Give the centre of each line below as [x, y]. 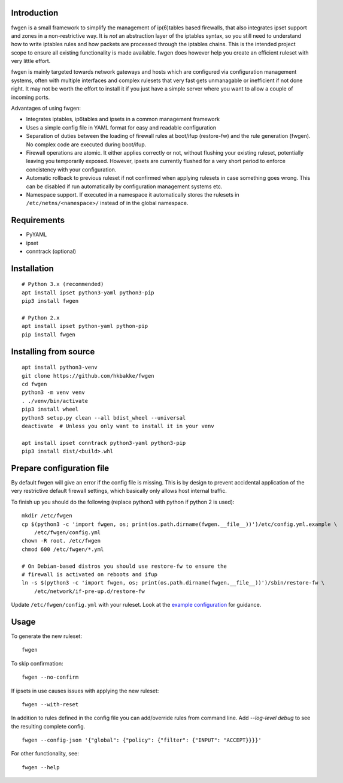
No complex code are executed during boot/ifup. [86, 144]
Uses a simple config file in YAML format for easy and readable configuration [121, 127]
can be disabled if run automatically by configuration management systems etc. [124, 186]
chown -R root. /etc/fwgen [61, 541]
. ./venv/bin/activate [55, 401]
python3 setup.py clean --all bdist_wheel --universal [104, 418]
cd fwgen [34, 384]
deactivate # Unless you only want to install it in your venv [118, 426]
